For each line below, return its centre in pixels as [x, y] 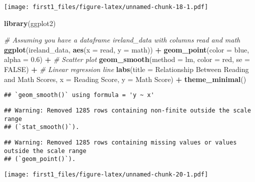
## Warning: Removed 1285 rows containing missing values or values [120, 142]
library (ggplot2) [30, 23]
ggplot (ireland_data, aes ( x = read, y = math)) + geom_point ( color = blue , [127, 49]
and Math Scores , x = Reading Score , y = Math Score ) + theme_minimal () [125, 79]
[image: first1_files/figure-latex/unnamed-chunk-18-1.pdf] [106, 7]
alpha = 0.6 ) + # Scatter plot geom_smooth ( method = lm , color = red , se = [127, 59]
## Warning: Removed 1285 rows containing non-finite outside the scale [127, 110]
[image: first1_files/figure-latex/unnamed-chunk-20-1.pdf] [106, 174]
